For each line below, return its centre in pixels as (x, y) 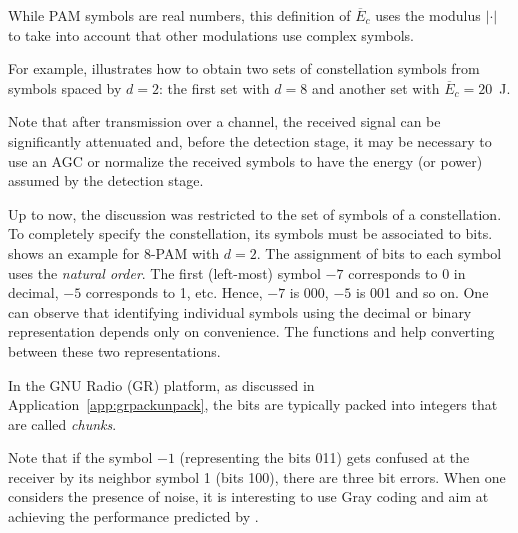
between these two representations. (114, 350)
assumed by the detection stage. (106, 180)
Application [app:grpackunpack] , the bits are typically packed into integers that (253, 404)
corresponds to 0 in (407, 272)
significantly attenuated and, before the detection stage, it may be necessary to (250, 140)
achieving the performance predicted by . (133, 516)
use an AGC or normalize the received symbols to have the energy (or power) (245, 160)
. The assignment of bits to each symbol (379, 252)
